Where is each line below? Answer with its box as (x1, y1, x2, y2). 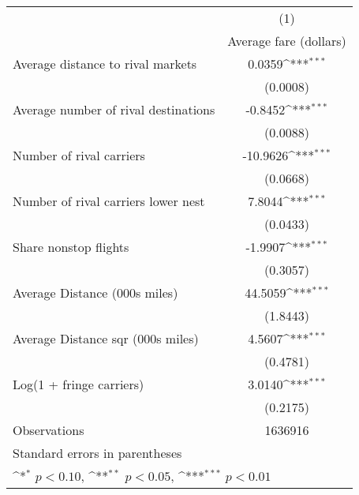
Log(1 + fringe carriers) (13, 375, 144, 393)
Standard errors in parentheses (13, 444, 182, 462)
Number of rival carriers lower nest (13, 192, 205, 210)
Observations (13, 421, 84, 439)
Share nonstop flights (13, 238, 129, 256)
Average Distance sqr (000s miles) (13, 329, 199, 347)
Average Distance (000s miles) (13, 283, 178, 302)
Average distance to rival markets (13, 54, 197, 73)
